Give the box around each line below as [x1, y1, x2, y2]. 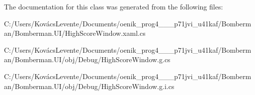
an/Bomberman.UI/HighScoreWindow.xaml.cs [4, 28, 146, 38]
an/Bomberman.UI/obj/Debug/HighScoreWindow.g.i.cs [4, 81, 174, 91]
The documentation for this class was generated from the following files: [4, 1, 223, 11]
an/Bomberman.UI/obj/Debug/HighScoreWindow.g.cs [4, 54, 170, 65]
